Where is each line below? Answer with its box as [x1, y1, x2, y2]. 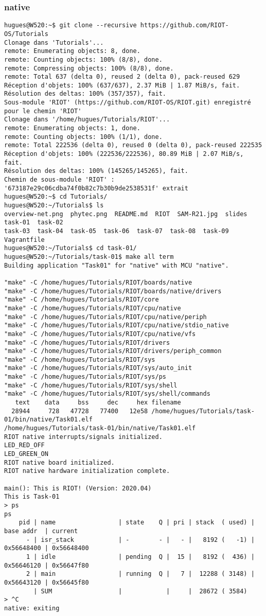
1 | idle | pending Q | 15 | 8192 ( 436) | [26, 553, 255, 560]
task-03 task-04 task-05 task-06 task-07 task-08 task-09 [4, 227, 229, 235]
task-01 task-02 [4, 219, 63, 226]
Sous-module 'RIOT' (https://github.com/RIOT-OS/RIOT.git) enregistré [4, 99, 251, 107]
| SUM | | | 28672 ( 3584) [33, 587, 247, 595]
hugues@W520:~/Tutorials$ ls [4, 202, 104, 209]
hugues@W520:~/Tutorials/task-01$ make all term [4, 253, 174, 260]
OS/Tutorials [4, 30, 48, 38]
